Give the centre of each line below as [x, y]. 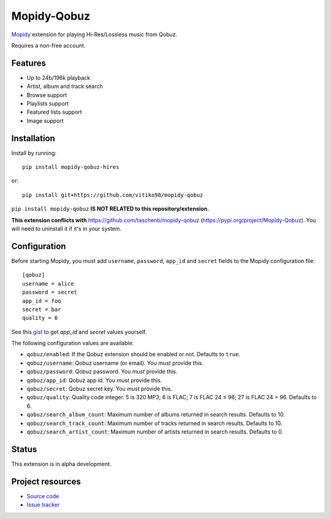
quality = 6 [40, 318]
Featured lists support [54, 112]
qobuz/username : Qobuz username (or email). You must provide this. [115, 363]
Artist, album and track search [65, 87]
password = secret [50, 292]
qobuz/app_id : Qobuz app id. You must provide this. [94, 380]
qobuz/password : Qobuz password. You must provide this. [102, 372]
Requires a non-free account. [48, 45]
